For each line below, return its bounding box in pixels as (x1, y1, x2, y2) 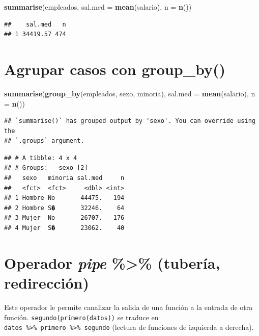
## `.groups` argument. (4, 137, 84, 145)
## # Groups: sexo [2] (4, 164, 88, 172)
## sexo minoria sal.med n (4, 174, 125, 182)
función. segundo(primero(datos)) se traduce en (4, 312, 159, 322)
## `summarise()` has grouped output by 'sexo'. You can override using (4, 117, 255, 125)
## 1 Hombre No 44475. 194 (4, 194, 125, 202)
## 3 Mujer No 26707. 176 (4, 214, 125, 222)
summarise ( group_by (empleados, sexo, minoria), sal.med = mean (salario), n (4, 88, 255, 98)
